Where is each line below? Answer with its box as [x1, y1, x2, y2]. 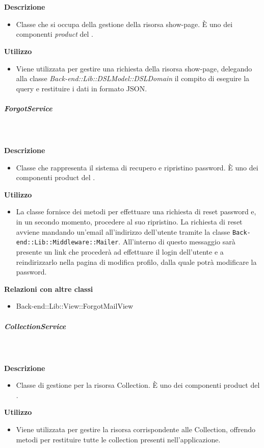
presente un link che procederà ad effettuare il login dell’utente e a [16, 246, 224, 257]
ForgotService [4, 103, 52, 113]
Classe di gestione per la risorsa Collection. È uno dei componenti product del [16, 380, 260, 390]
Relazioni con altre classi [4, 283, 93, 294]
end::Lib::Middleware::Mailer [16, 239, 119, 246]
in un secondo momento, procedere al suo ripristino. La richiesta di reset [16, 216, 243, 227]
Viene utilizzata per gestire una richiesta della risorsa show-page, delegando [16, 63, 252, 73]
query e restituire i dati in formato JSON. [16, 83, 147, 93]
